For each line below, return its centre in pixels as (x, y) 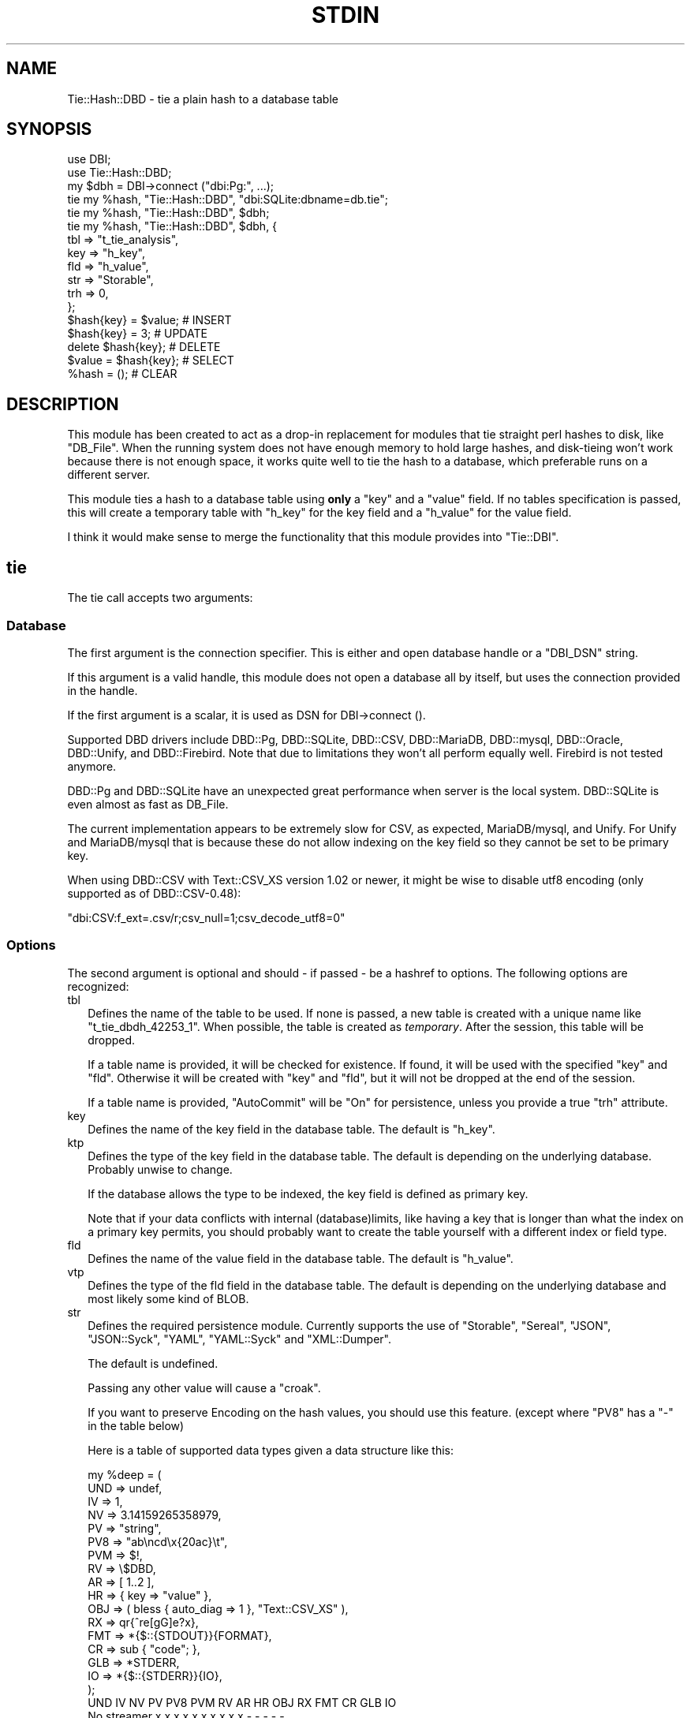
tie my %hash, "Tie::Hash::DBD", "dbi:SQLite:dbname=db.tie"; (228, 200)
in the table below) (136, 1425)
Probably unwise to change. (160, 1169)
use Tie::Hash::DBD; (120, 173)
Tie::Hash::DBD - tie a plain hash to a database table (203, 99)
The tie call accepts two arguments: (160, 598)
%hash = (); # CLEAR (122, 374)
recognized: (98, 986)
